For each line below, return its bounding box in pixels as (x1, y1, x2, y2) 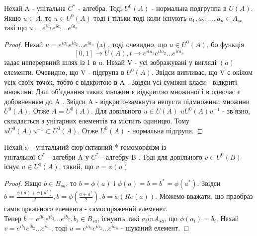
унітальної (4, 151, 35, 162)
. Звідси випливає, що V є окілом (151, 67, 253, 77)
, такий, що (59, 161, 93, 172)
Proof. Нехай (4, 39, 43, 49)
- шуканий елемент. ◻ (121, 223, 189, 233)
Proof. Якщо (4, 177, 42, 188)
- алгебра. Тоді (78, 3, 122, 13)
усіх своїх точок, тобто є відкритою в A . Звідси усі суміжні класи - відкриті (4, 76, 237, 87)
